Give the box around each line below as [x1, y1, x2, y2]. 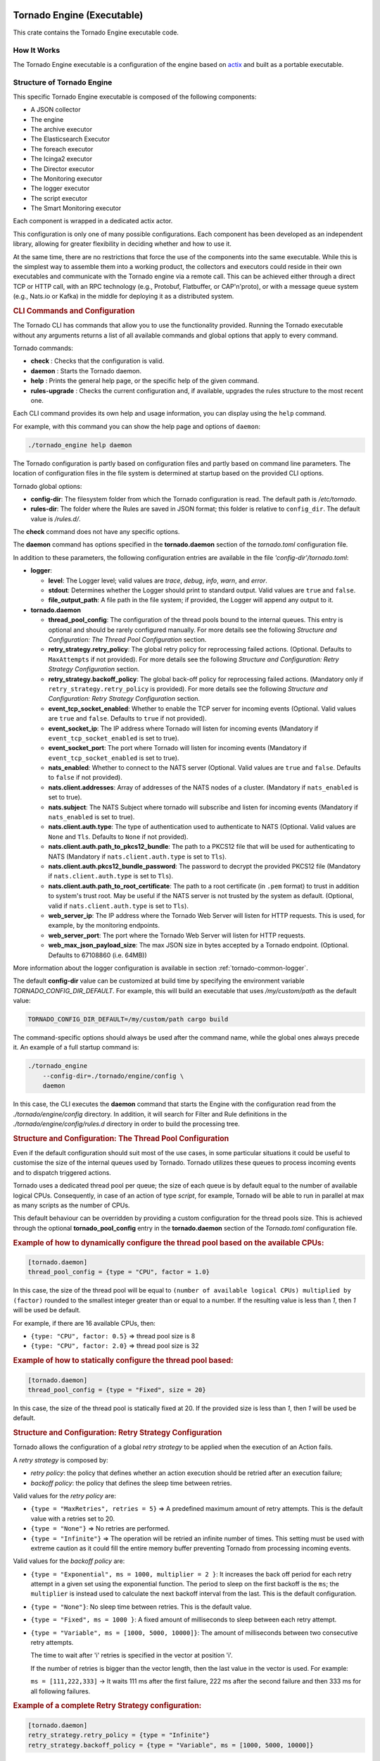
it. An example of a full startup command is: [13, 1043, 140, 1052]
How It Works [13, 46, 61, 56]
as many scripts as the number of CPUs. [13, 1201, 130, 1209]
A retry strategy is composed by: [13, 1455, 108, 1464]
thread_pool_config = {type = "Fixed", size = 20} [27, 1386, 207, 1394]
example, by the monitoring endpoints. [48, 921, 160, 930]
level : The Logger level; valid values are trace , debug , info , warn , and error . [48, 576, 267, 585]
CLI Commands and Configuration [13, 306, 135, 316]
